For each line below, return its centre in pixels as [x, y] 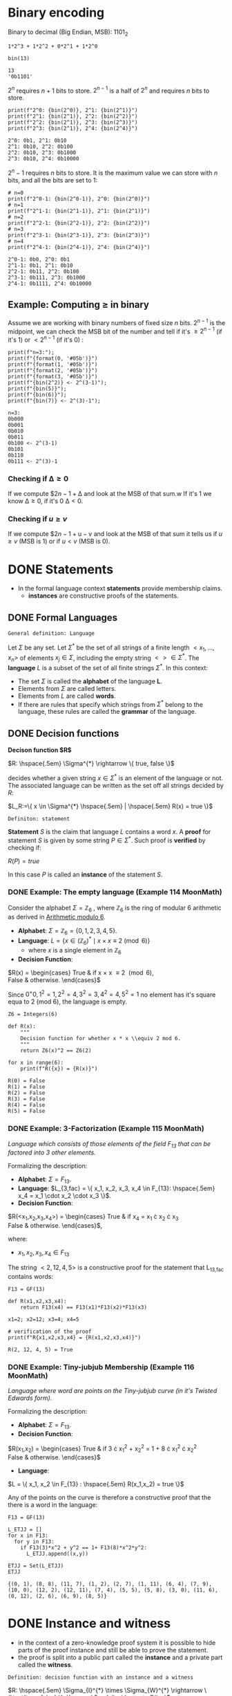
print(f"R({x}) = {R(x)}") [59, 1069]
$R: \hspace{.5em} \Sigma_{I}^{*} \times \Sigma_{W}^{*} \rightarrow [105, 1690]
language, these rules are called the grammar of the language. [107, 712]
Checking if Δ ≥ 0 [38, 479]
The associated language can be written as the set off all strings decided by [116, 785]
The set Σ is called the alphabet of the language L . [90, 681]
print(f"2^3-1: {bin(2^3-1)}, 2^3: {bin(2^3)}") [79, 236]
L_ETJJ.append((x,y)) [57, 1554]
